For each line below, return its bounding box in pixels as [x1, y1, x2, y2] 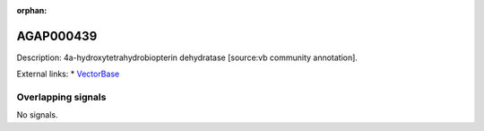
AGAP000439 [16, 28, 98, 44]
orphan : [16, 5, 48, 15]
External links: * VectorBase [16, 68, 120, 80]
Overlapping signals [16, 91, 107, 103]
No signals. [16, 109, 58, 120]
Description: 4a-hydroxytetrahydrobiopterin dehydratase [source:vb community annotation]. [16, 52, 359, 63]
